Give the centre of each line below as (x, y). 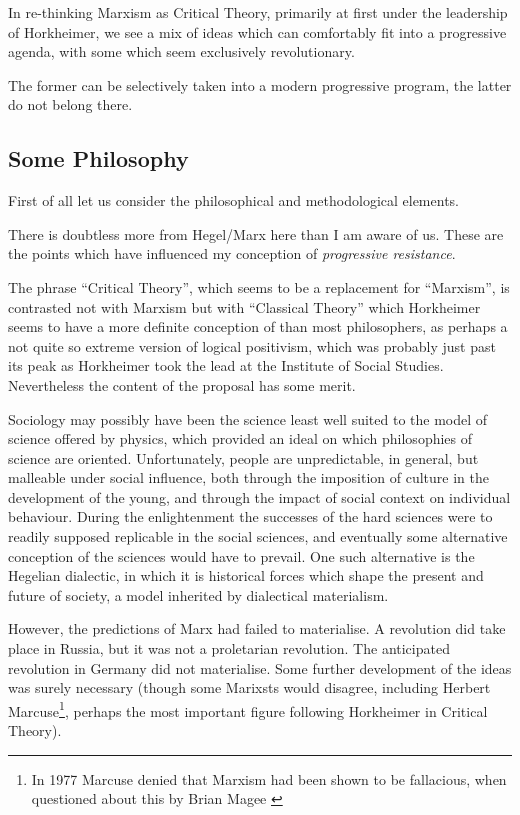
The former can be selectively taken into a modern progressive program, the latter (260, 84)
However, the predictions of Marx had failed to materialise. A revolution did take (257, 628)
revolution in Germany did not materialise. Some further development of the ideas (260, 667)
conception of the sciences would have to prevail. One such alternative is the (241, 555)
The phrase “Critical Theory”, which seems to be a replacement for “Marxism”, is (259, 286)
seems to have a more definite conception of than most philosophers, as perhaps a (258, 326)
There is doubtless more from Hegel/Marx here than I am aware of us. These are (256, 233)
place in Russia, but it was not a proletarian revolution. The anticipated (229, 648)
